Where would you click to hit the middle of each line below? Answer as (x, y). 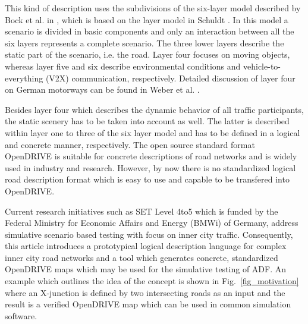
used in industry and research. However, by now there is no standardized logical (150, 167)
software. (21, 315)
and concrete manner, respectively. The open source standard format (130, 144)
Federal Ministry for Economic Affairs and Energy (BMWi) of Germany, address (152, 223)
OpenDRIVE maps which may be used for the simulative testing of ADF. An (146, 269)
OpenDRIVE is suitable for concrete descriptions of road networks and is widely (151, 156)
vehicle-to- (262, 66)
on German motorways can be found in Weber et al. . (102, 89)
